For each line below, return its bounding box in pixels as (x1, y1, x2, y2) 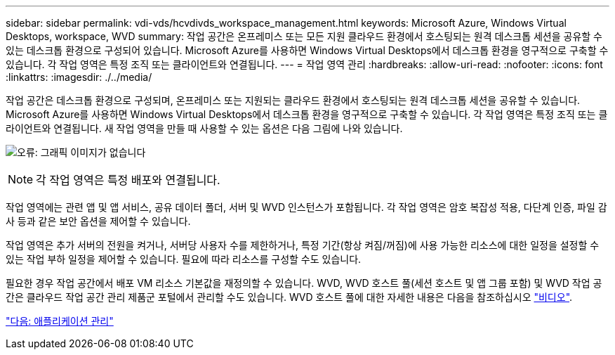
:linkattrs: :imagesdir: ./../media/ (6, 71, 152, 83)
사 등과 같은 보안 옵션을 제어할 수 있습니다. (6, 215, 191, 227)
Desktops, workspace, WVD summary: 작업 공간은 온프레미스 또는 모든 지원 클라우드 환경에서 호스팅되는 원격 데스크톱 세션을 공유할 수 (6, 30, 602, 42)
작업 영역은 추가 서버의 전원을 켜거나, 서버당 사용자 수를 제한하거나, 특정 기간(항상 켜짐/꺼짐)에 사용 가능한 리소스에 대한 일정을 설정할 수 (6, 239, 600, 251)
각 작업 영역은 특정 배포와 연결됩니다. (36, 173, 220, 187)
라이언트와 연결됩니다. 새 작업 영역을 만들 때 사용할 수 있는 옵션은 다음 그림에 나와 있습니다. (6, 122, 403, 134)
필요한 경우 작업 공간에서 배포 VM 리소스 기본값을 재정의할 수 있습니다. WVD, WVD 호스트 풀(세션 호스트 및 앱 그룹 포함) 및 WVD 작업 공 (6, 277, 602, 289)
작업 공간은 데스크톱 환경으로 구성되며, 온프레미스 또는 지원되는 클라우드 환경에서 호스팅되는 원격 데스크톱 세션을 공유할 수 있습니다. (6, 94, 581, 106)
